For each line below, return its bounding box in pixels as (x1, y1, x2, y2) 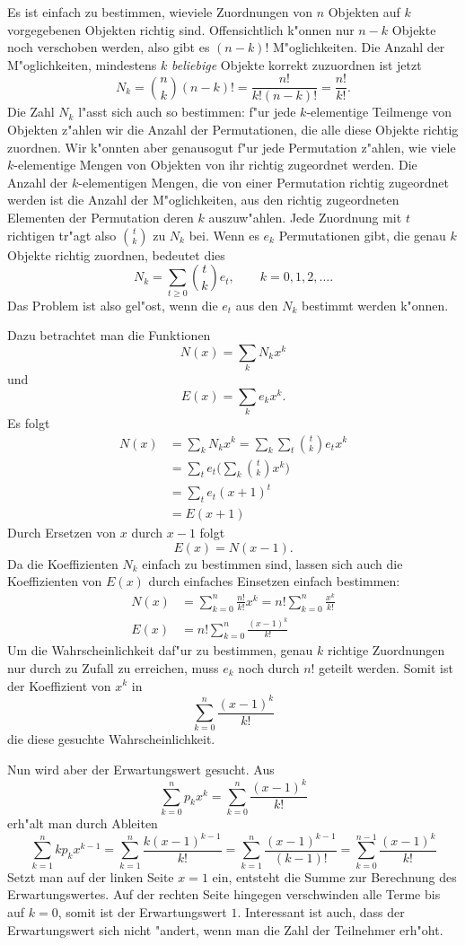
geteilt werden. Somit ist (319, 658, 453, 677)
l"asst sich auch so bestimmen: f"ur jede (78, 102, 296, 121)
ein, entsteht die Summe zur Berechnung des (212, 867, 457, 886)
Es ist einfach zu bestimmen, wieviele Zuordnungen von (7, 3, 312, 21)
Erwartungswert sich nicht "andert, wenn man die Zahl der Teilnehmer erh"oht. (7, 920, 443, 939)
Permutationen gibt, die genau (278, 225, 446, 244)
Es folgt (7, 413, 50, 432)
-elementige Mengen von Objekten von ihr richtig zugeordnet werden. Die (13, 155, 417, 174)
